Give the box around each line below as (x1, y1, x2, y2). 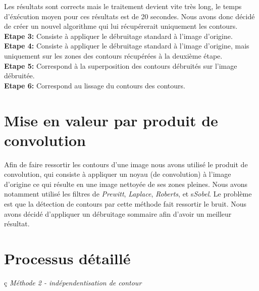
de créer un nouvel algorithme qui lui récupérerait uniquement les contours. (4, 21, 238, 31)
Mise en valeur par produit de (4, 110, 218, 130)
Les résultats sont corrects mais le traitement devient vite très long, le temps (4, 1, 242, 11)
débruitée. (4, 70, 35, 81)
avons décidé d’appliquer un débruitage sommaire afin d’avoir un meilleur (4, 208, 232, 219)
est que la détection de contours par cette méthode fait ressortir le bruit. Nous (4, 199, 247, 209)
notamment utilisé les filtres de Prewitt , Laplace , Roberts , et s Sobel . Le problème (4, 188, 252, 199)
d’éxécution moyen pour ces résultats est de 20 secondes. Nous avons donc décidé (4, 11, 255, 21)
